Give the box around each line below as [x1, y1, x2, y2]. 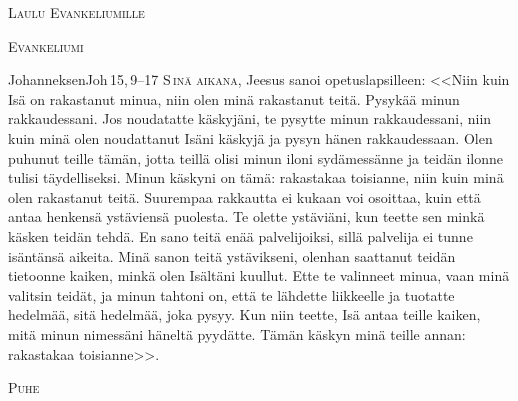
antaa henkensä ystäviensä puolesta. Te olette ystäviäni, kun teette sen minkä [8, 206, 485, 227]
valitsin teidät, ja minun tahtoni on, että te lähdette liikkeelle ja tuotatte [8, 284, 455, 305]
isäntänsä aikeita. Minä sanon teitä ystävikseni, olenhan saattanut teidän [8, 245, 456, 266]
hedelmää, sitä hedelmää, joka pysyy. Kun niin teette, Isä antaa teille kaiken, [8, 304, 481, 325]
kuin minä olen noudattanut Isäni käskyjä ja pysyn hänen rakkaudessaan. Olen [8, 127, 493, 148]
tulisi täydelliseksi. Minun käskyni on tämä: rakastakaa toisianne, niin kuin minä [8, 167, 504, 188]
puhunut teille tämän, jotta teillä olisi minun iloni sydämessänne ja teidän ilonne [8, 147, 504, 168]
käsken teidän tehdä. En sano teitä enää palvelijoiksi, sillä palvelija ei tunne [8, 225, 473, 246]
